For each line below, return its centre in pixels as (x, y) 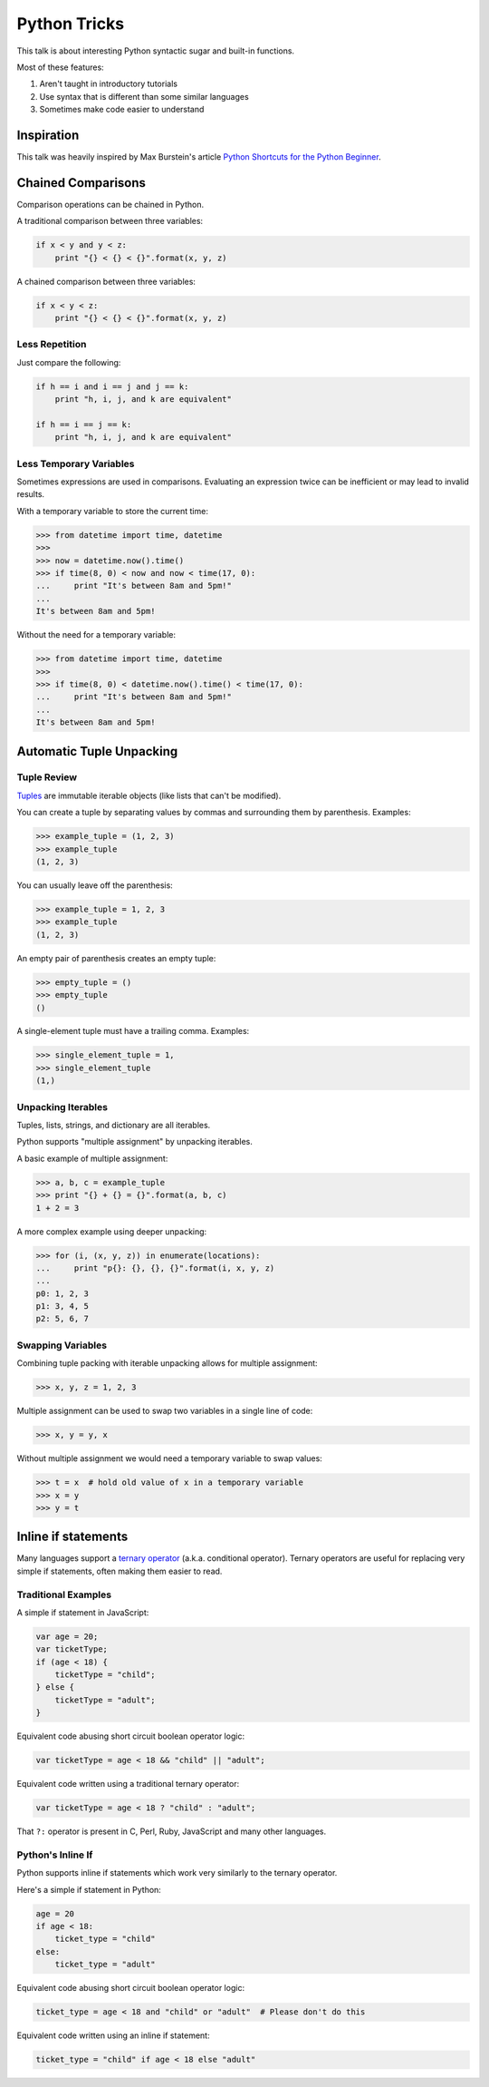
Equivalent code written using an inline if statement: (113, 2035)
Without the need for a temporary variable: (96, 635)
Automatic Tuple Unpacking (97, 751)
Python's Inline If (55, 1855)
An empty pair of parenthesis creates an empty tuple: (116, 958)
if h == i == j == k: (84, 424)
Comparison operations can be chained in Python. (110, 204)
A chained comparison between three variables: (106, 281)
